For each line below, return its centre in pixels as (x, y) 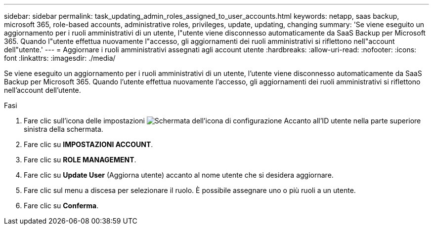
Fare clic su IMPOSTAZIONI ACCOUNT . (88, 144)
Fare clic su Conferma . (61, 206)
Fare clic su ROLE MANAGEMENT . (80, 160)
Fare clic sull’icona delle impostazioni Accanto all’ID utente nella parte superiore (222, 121)
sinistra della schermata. (64, 129)
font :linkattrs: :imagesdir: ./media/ (60, 58)
